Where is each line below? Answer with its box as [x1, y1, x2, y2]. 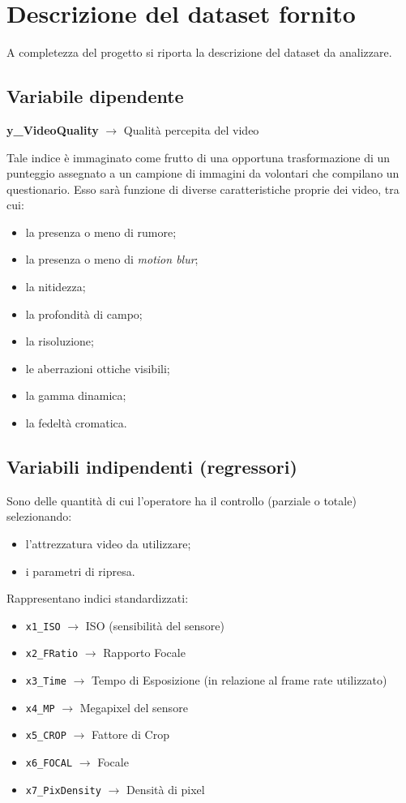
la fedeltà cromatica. [25, 414, 127, 432]
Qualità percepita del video [123, 121, 259, 138]
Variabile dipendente [6, 84, 184, 109]
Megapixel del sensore [79, 698, 188, 715]
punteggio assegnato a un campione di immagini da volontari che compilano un [6, 165, 400, 182]
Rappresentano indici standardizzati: [6, 590, 189, 607]
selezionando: [6, 508, 72, 525]
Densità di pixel [126, 780, 205, 797]
